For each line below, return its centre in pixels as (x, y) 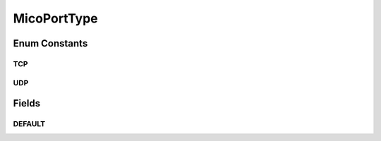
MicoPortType (55, 18)
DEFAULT (29, 124)
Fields (27, 103)
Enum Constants (50, 43)
